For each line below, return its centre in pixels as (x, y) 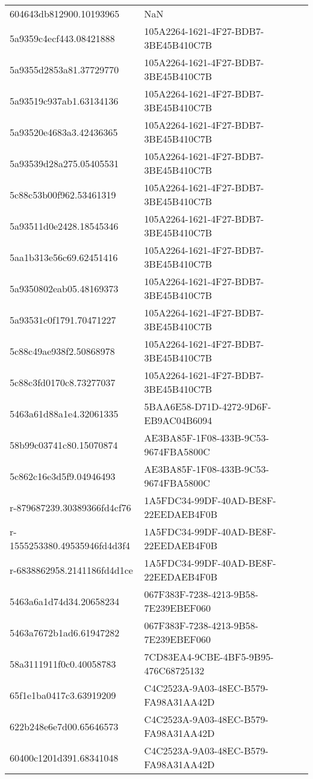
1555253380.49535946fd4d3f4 (70, 545)
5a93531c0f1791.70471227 (63, 319)
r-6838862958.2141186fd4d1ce (71, 570)
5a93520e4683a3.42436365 (64, 132)
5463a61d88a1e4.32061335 (64, 413)
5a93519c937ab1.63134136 (64, 100)
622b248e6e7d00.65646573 (64, 726)
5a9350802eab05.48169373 (64, 288)
